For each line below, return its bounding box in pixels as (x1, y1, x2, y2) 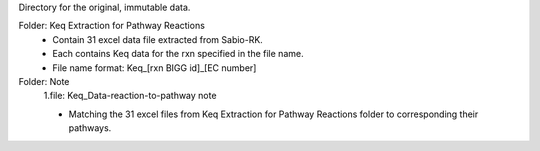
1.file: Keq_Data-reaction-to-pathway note (43, 90, 217, 102)
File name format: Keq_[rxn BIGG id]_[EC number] (52, 61, 257, 74)
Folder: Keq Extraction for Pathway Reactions (18, 20, 205, 32)
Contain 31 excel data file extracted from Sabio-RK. (52, 33, 264, 45)
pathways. (68, 122, 112, 134)
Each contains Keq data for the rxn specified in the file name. (52, 48, 304, 60)
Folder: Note (18, 75, 70, 87)
